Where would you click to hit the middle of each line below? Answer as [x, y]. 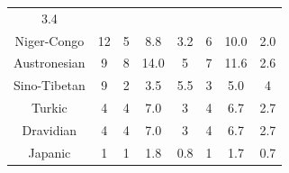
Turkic [50, 108]
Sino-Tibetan [50, 85]
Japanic [50, 152]
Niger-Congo [50, 40]
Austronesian [50, 63]
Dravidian [50, 129]
